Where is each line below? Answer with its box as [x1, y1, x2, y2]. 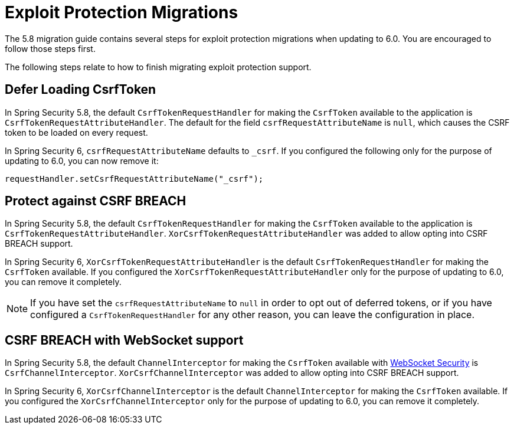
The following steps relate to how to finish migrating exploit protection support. [5, 61, 312, 72]
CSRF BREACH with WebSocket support [5, 332, 244, 348]
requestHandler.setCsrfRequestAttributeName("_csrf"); [5, 173, 264, 184]
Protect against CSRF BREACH [5, 194, 186, 209]
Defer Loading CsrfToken [5, 82, 156, 97]
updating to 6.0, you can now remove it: [5, 155, 159, 166]
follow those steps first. [5, 43, 96, 54]
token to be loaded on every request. [5, 127, 148, 137]
